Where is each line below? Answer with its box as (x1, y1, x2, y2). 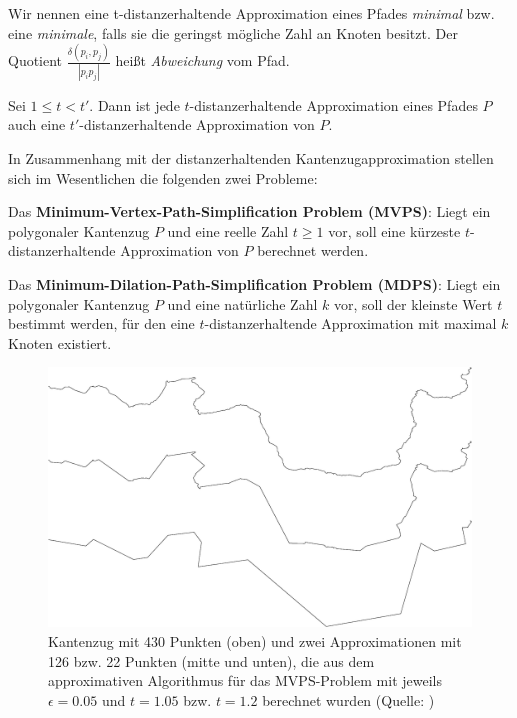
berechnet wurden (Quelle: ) (262, 689, 435, 710)
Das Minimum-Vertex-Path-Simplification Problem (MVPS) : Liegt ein (8, 201, 491, 222)
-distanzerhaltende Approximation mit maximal (204, 313, 497, 334)
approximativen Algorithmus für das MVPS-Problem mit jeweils (48, 670, 442, 691)
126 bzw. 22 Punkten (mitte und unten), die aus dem (48, 650, 375, 671)
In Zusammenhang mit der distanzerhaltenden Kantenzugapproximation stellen (8, 148, 494, 168)
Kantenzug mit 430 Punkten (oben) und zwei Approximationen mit (48, 630, 462, 651)
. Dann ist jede (89, 94, 180, 115)
